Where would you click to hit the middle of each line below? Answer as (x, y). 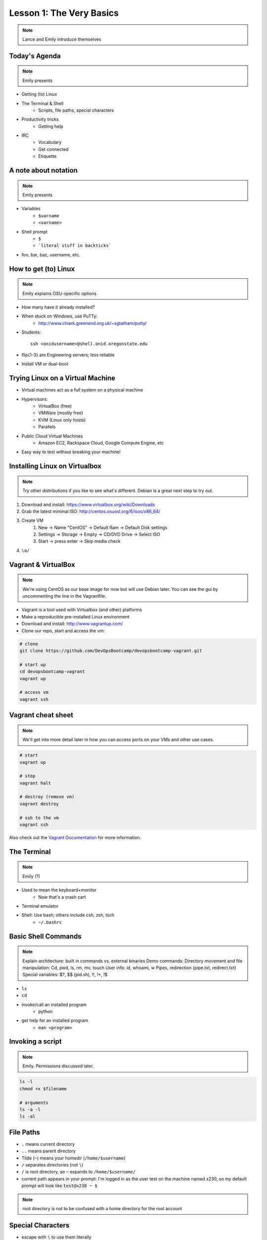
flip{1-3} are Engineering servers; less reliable (68, 355)
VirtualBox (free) (55, 406)
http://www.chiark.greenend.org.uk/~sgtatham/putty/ (92, 323)
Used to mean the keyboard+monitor (59, 890)
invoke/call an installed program (54, 1004)
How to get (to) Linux (42, 269)
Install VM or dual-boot (45, 364)
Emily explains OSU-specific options (60, 293)
